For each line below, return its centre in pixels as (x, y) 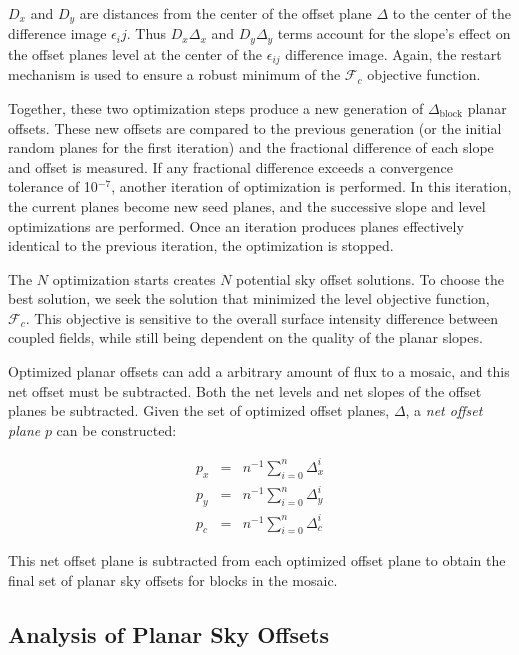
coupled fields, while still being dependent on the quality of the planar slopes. (245, 337)
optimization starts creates (134, 278)
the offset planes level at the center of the (135, 53)
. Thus (146, 33)
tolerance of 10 (53, 186)
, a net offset (444, 410)
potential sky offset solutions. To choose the (370, 278)
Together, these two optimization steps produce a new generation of (216, 107)
